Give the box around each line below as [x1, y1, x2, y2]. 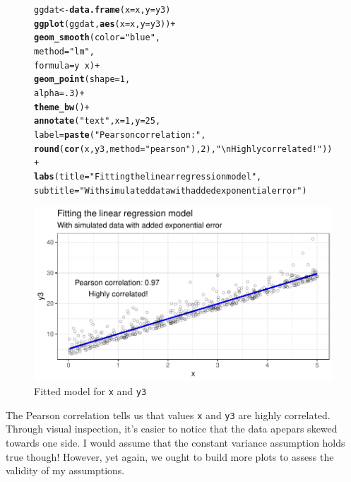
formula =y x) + [34, 60, 100, 71]
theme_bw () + [34, 102, 90, 112]
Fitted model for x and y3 [34, 384, 147, 399]
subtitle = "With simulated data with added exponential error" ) [34, 185, 307, 196]
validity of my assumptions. [6, 463, 125, 478]
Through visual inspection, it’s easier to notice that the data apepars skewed [6, 421, 338, 436]
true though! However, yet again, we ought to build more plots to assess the [6, 449, 334, 464]
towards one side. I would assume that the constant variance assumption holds [6, 435, 345, 450]
